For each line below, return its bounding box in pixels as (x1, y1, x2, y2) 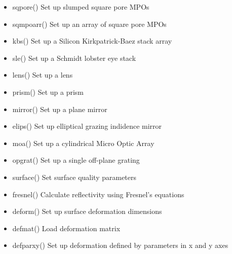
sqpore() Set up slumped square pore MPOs (12, 2, 149, 12)
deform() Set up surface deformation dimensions (12, 206, 162, 216)
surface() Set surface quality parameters (12, 171, 137, 182)
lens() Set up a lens (12, 69, 73, 80)
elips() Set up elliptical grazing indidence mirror (12, 121, 162, 131)
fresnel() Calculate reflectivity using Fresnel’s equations (12, 189, 184, 199)
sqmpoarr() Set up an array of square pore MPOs (12, 18, 167, 29)
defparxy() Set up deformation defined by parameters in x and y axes (12, 240, 228, 250)
